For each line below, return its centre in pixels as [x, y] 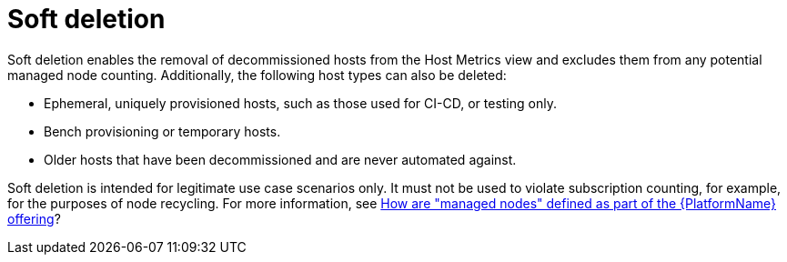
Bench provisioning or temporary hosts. [162, 131]
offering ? [34, 218]
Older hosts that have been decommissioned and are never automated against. [280, 159]
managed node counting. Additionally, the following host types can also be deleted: [257, 75]
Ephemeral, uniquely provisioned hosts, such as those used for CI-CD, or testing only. [300, 103]
